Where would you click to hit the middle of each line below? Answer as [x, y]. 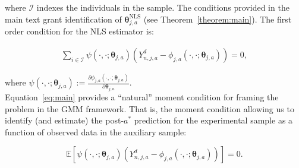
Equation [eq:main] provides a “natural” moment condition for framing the [142, 97]
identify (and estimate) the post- [64, 120]
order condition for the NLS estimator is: [79, 31]
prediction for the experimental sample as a [213, 120]
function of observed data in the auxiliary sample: [96, 131]
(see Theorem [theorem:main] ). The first [218, 19]
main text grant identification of [63, 19]
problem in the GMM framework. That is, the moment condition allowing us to [149, 108]
